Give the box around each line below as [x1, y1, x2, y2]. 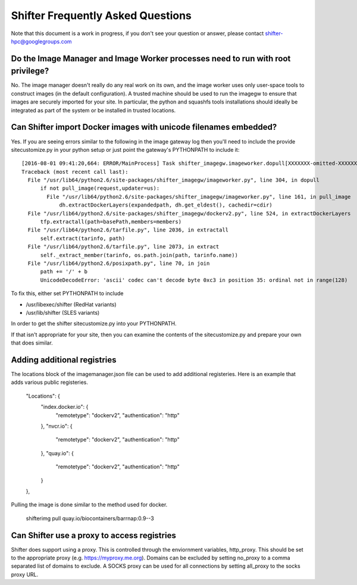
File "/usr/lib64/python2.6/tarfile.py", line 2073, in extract [27, 243, 220, 250]
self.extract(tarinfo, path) [40, 235, 126, 242]
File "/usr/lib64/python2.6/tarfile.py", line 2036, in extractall [27, 227, 229, 233]
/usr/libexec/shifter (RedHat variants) [26, 301, 117, 308]
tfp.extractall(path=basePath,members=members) [40, 218, 181, 226]
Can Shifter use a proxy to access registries [11, 530, 177, 540]
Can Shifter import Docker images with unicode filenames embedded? [11, 122, 277, 132]
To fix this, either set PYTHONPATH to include [11, 290, 124, 297]
